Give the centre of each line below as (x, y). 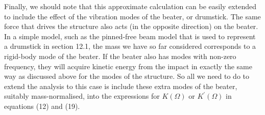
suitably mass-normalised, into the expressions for (82, 96)
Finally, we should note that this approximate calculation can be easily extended (130, 6)
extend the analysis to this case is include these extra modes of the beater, (121, 86)
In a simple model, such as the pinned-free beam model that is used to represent (130, 36)
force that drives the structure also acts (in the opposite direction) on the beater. (131, 26)
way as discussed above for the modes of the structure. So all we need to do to (127, 76)
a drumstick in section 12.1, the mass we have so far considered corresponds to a (130, 46)
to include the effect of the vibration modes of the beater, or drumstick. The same (132, 16)
